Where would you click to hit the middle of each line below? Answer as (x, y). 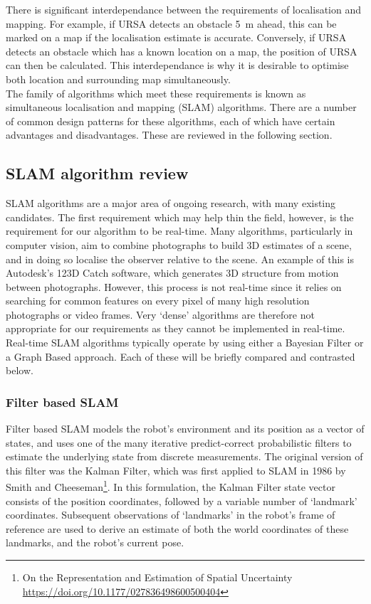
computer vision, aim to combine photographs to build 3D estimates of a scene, (179, 244)
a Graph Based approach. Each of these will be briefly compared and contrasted (181, 356)
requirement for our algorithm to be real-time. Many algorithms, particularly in (179, 231)
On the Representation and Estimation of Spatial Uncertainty (157, 577)
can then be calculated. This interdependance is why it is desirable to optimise (177, 65)
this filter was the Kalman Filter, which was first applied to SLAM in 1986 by (176, 470)
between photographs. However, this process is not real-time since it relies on (174, 286)
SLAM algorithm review (97, 173)
